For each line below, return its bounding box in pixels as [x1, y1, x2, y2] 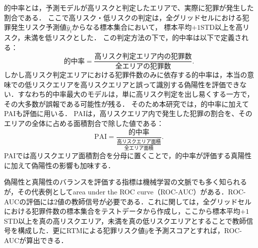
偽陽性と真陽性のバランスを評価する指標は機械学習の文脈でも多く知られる [4, 177, 247, 187]
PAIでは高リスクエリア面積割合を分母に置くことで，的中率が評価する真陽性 [4, 150, 252, 161]
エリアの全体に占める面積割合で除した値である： [4, 118, 164, 128]
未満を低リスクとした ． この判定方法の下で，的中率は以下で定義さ [24, 32, 242, 42]
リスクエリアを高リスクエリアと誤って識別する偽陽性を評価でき [31, 79, 240, 89]
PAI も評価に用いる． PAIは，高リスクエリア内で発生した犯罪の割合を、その [4, 108, 253, 119]
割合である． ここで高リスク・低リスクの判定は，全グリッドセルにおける [4, 12, 243, 22]
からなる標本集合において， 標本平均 [72, 22, 192, 32]
